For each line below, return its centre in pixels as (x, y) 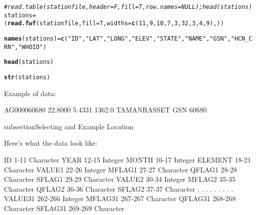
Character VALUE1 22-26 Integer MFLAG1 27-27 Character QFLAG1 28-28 (121, 169)
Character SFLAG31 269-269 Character (64, 208)
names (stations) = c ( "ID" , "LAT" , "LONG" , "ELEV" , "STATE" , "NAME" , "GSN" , (118, 38)
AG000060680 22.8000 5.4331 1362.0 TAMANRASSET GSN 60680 (105, 110)
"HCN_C (242, 38)
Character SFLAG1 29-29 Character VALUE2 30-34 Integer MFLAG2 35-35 (120, 179)
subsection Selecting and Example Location (69, 126)
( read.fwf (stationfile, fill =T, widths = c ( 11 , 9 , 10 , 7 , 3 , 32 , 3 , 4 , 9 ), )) (114, 24)
